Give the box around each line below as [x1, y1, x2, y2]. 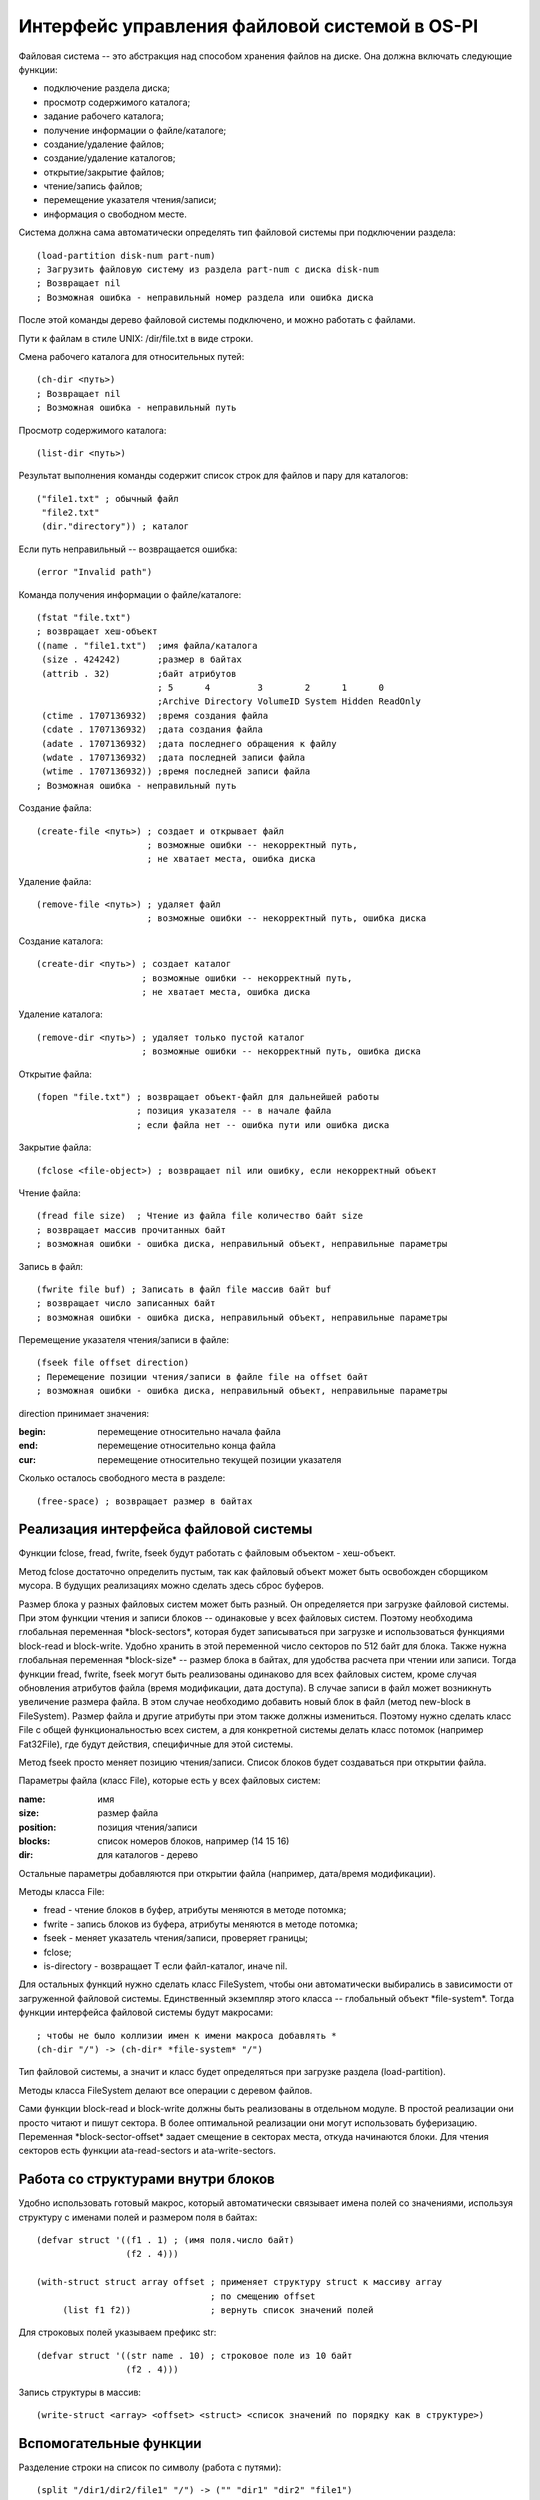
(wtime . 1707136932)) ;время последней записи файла [41, 766, 311, 777]
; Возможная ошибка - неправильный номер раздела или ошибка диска [36, 291, 374, 303]
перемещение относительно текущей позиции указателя [97, 1453, 342, 1465]
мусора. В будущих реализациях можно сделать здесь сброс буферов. [18, 1580, 325, 1592]
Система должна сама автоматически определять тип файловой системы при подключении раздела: [18, 226, 456, 239]
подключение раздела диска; [43, 82, 170, 94]
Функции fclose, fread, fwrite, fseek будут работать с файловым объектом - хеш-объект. [18, 1547, 397, 1559]
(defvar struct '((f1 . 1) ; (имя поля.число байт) [36, 2235, 295, 2246]
